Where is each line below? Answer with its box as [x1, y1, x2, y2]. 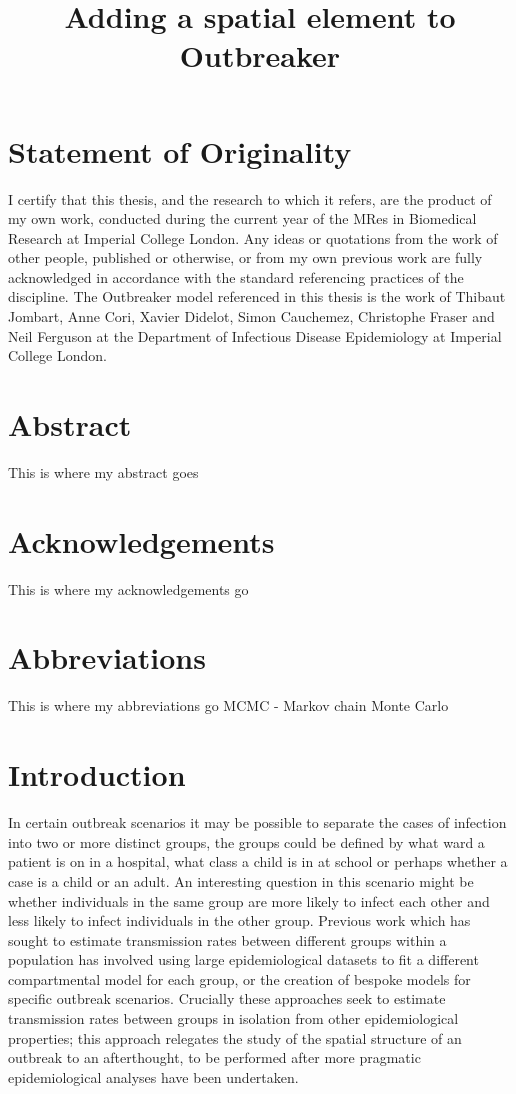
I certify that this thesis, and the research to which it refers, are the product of [8, 188, 492, 209]
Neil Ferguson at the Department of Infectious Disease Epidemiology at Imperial [8, 325, 502, 346]
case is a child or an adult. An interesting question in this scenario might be [8, 870, 474, 891]
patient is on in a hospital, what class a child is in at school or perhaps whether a [8, 851, 508, 872]
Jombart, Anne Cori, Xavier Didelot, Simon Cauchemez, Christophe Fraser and [8, 306, 495, 327]
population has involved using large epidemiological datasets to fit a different [8, 949, 479, 970]
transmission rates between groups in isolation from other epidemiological [8, 1008, 459, 1029]
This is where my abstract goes [8, 461, 199, 482]
